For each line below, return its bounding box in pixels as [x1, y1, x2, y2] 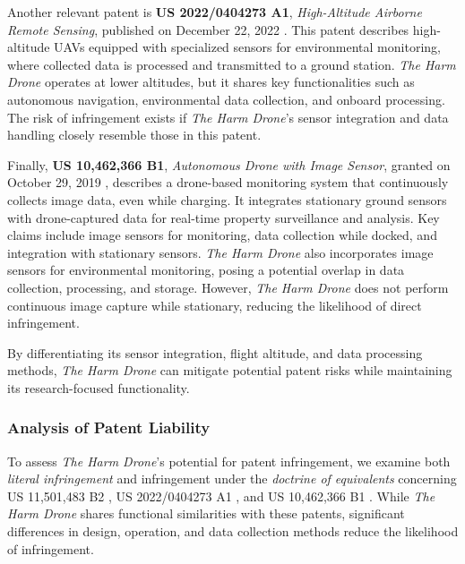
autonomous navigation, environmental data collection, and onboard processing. [7, 90, 445, 108]
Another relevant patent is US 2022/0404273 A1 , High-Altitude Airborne [7, 3, 422, 21]
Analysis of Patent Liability [7, 416, 211, 439]
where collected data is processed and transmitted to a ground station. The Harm [7, 55, 456, 73]
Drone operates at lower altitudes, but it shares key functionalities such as [7, 73, 415, 91]
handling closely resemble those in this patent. [7, 125, 262, 144]
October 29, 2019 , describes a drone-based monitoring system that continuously [7, 173, 449, 192]
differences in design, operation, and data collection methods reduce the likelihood [7, 522, 459, 541]
